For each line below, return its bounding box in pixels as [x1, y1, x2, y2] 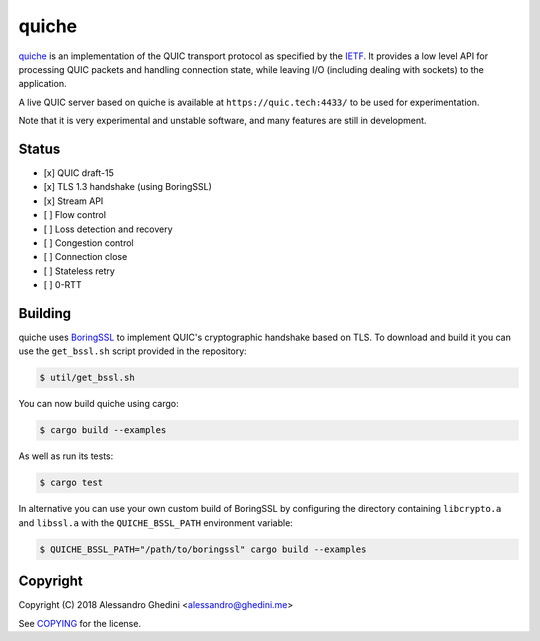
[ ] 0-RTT [43, 279, 82, 291]
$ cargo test [39, 477, 104, 489]
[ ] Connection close [43, 251, 128, 263]
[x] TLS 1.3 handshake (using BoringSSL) [43, 181, 212, 193]
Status [18, 140, 61, 157]
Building [18, 305, 72, 322]
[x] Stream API [43, 195, 104, 207]
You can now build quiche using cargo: [18, 398, 179, 410]
